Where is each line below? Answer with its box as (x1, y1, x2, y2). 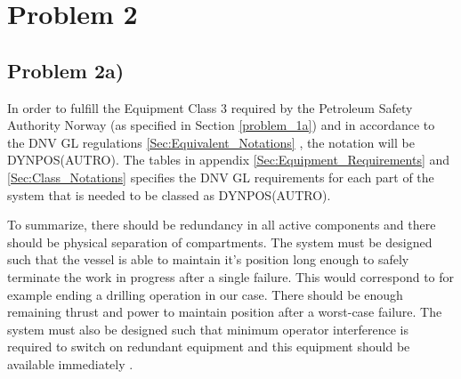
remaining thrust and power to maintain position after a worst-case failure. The (7, 302, 442, 321)
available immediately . (7, 354, 133, 373)
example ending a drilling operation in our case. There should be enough (7, 285, 403, 303)
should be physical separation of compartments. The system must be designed (7, 232, 433, 251)
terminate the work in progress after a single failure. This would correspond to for (7, 267, 455, 286)
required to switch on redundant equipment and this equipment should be (7, 337, 410, 356)
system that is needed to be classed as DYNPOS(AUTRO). (7, 185, 331, 204)
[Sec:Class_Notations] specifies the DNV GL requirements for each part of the (7, 167, 434, 186)
